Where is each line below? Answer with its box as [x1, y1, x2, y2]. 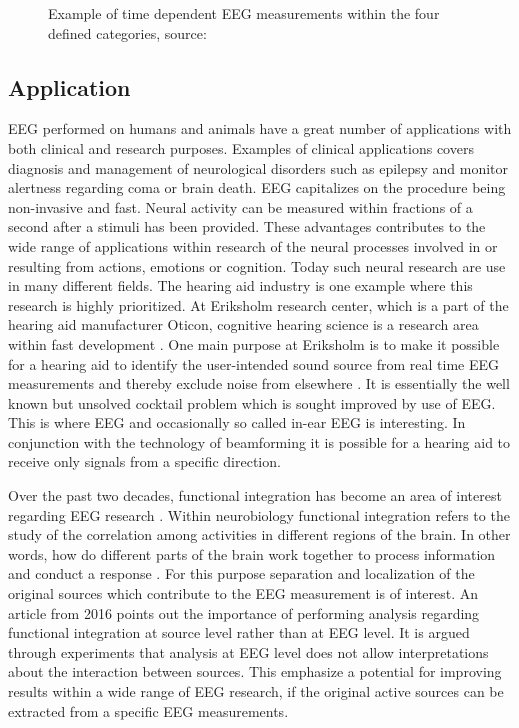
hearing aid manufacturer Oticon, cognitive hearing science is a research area [8, 314, 479, 335]
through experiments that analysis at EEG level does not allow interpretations [8, 641, 489, 662]
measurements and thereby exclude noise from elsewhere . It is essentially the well [8, 373, 510, 394]
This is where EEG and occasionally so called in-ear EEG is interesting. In [8, 412, 466, 433]
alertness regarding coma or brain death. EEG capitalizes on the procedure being [8, 177, 506, 198]
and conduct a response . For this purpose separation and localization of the [8, 563, 475, 584]
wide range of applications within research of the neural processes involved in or [8, 235, 498, 256]
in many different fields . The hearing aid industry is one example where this [8, 275, 473, 296]
